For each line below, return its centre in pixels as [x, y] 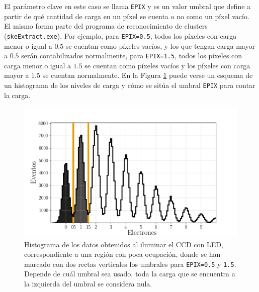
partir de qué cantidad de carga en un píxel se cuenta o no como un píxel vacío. [127, 16]
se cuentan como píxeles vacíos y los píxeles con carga [167, 65]
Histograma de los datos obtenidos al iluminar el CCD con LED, [124, 244]
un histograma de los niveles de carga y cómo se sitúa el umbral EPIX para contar [130, 85]
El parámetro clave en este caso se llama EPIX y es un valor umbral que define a [127, 6]
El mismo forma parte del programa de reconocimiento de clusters [106, 26]
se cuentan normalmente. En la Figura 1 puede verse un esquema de [148, 75]
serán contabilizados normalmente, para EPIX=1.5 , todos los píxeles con [132, 56]
